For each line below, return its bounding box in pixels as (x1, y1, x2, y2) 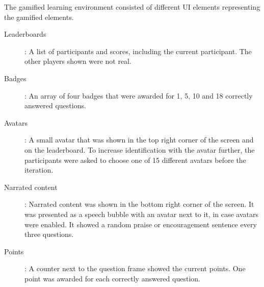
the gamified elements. (4, 11, 74, 22)
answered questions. (24, 100, 86, 111)
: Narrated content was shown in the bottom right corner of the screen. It (24, 199, 254, 209)
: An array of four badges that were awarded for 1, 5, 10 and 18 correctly (24, 90, 253, 101)
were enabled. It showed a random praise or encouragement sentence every (24, 219, 257, 229)
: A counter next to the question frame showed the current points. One (24, 263, 246, 274)
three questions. (24, 229, 74, 240)
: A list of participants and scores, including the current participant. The (24, 45, 252, 56)
